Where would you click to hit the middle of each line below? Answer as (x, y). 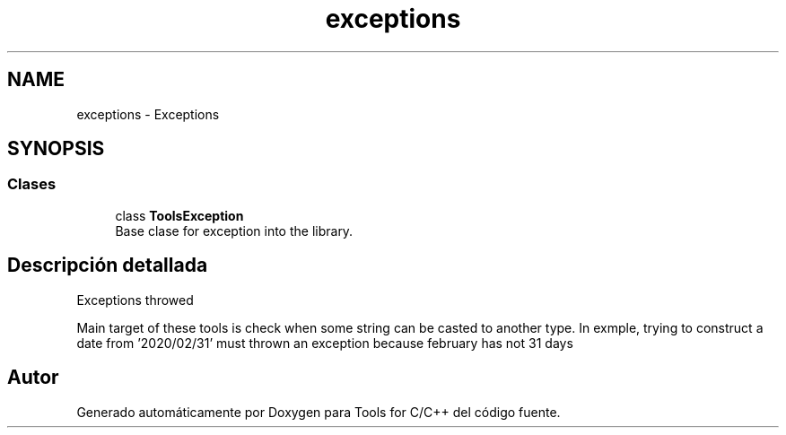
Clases (32, 184)
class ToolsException (179, 215)
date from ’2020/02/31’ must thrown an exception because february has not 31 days (325, 343)
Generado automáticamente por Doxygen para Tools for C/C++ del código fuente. (319, 412)
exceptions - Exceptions (148, 114)
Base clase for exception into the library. (234, 231)
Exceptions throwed (135, 300)
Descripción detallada (108, 265)
